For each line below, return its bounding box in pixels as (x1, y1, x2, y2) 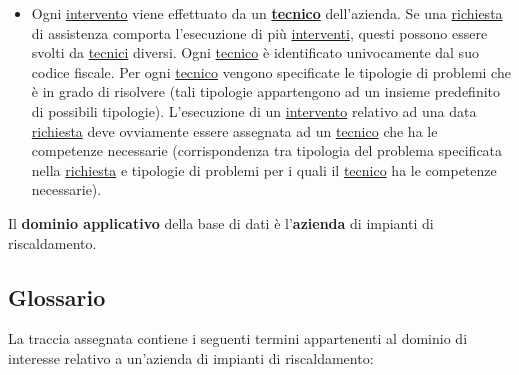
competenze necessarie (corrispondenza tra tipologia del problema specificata (31, 140, 503, 161)
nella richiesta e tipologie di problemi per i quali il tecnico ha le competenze (31, 159, 497, 180)
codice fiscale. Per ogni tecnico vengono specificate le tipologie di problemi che (31, 61, 511, 82)
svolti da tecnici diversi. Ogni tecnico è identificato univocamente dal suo (31, 42, 479, 63)
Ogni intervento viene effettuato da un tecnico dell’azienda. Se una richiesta (31, 3, 503, 23)
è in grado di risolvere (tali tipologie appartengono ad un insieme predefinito (31, 81, 501, 102)
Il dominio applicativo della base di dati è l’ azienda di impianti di (8, 212, 434, 233)
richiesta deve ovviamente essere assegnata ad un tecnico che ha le (31, 120, 438, 141)
